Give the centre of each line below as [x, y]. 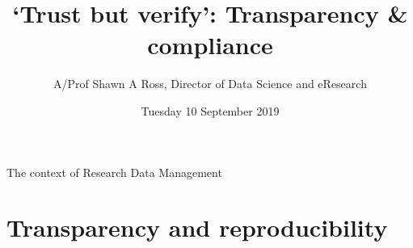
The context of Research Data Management [114, 172]
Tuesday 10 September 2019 [210, 110]
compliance [210, 45]
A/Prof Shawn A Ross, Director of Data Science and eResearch [210, 84]
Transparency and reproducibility [197, 227]
